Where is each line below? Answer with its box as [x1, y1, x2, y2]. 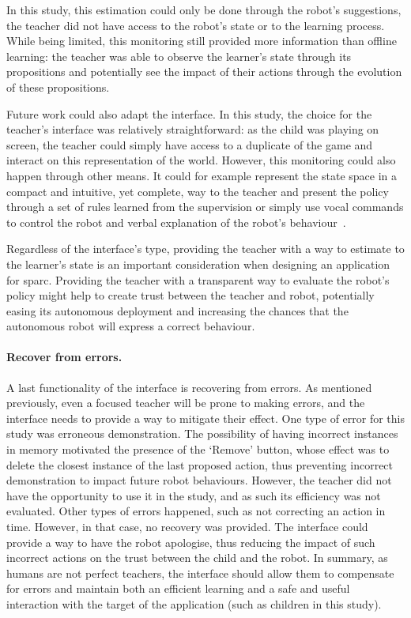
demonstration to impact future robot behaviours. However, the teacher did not [6, 472, 392, 488]
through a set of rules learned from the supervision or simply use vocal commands [6, 198, 404, 215]
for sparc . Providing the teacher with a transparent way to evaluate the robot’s [6, 271, 390, 288]
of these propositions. [6, 78, 110, 95]
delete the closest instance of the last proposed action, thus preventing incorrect [6, 456, 394, 473]
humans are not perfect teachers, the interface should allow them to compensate [6, 564, 394, 581]
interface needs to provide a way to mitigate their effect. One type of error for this [6, 409, 405, 426]
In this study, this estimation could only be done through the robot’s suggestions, [6, 2, 402, 17]
